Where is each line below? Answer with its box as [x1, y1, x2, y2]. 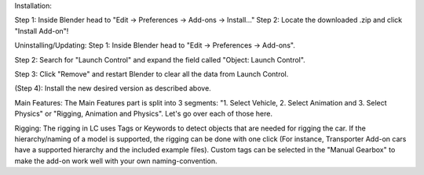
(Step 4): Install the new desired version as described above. [14, 84, 211, 93]
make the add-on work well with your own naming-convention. [14, 156, 217, 166]
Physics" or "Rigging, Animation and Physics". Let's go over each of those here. [14, 109, 272, 119]
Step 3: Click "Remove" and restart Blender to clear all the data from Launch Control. [14, 69, 289, 78]
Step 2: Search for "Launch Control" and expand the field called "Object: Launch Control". [14, 55, 305, 64]
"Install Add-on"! [14, 26, 69, 35]
